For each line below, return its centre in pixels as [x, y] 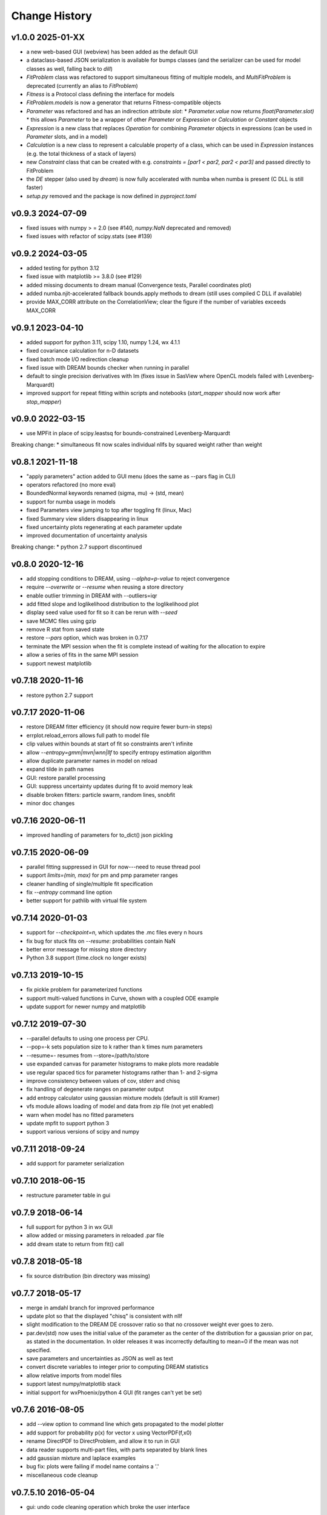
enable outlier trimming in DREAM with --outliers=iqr [92, 595]
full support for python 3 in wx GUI [70, 1227]
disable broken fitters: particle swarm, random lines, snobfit [101, 794]
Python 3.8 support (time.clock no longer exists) [87, 958]
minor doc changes [51, 803]
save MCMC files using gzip [61, 621]
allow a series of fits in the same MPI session [82, 655]
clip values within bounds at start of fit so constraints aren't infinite [110, 744]
